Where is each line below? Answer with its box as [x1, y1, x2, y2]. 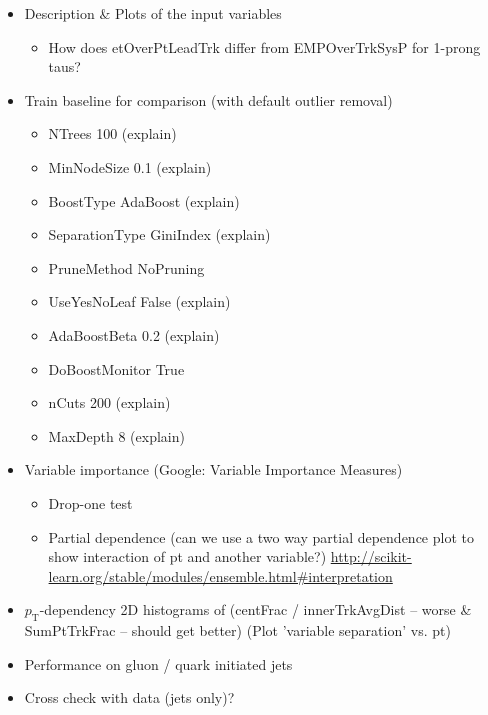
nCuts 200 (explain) [48, 392, 171, 413]
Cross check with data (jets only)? [24, 687, 235, 708]
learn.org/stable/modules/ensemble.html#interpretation [48, 565, 393, 586]
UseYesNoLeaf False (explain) [48, 291, 231, 312]
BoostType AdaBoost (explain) [48, 190, 240, 211]
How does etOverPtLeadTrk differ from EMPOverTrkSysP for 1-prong [48, 36, 481, 57]
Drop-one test [48, 492, 133, 513]
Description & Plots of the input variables [24, 3, 282, 23]
